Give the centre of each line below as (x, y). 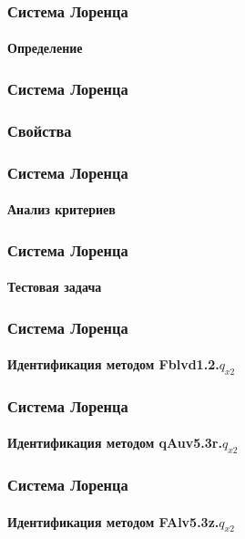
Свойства (40, 130)
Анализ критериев (61, 209)
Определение (45, 48)
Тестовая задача (55, 287)
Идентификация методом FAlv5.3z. (113, 521)
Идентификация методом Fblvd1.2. (113, 364)
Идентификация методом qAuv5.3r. (115, 443)
